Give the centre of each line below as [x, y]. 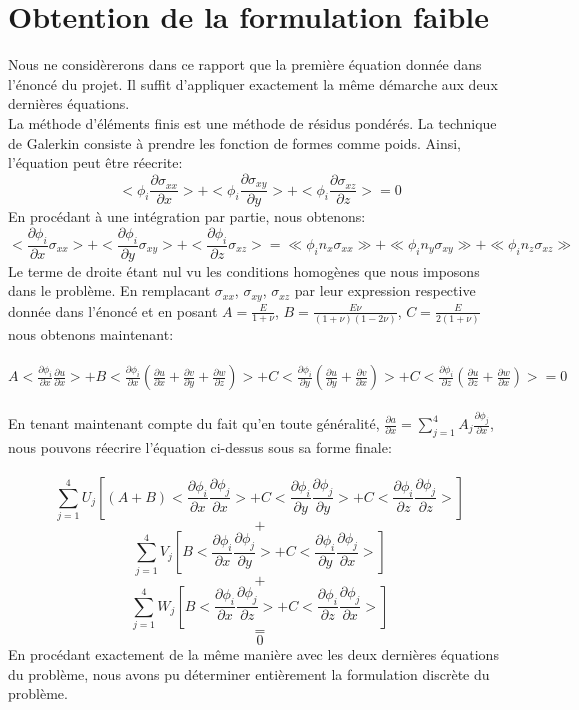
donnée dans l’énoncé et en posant [113, 310]
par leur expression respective [385, 290]
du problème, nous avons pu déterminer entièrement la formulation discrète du [249, 673]
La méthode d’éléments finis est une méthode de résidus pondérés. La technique [252, 122]
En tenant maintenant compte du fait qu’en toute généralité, [194, 423]
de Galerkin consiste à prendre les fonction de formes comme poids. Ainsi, [234, 142]
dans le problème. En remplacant [109, 290]
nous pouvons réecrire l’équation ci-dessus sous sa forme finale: [200, 446]
